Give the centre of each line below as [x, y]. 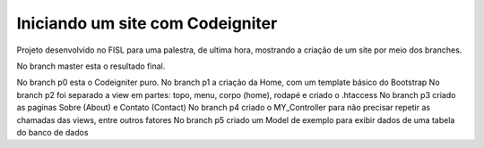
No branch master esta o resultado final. [91, 66]
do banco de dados [52, 132]
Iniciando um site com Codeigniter [147, 23]
